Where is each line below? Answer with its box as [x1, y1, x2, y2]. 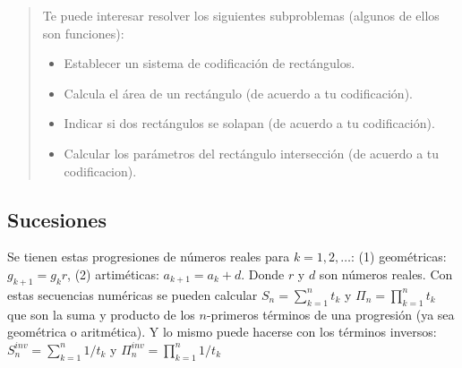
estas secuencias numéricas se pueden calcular [7, 285, 258, 304]
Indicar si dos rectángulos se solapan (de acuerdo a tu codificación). [64, 114, 435, 133]
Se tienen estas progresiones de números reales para [7, 247, 290, 266]
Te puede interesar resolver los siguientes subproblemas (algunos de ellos [42, 6, 440, 24]
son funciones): [42, 23, 124, 42]
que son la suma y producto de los [7, 304, 195, 323]
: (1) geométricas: [351, 247, 447, 266]
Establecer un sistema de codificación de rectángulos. [64, 54, 355, 73]
